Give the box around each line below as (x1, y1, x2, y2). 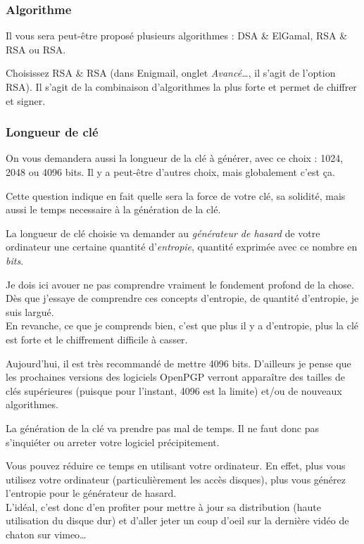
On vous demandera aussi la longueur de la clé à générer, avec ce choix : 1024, (6, 151, 344, 165)
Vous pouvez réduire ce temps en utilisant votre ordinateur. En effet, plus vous (6, 458, 346, 473)
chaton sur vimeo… (6, 527, 87, 542)
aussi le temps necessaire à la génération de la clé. (6, 202, 221, 217)
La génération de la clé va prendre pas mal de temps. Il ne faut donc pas (6, 420, 320, 435)
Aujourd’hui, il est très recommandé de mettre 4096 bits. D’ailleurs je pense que (6, 355, 351, 370)
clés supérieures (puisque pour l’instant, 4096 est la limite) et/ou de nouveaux (6, 383, 342, 398)
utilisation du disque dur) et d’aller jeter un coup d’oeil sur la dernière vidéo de (6, 513, 349, 528)
